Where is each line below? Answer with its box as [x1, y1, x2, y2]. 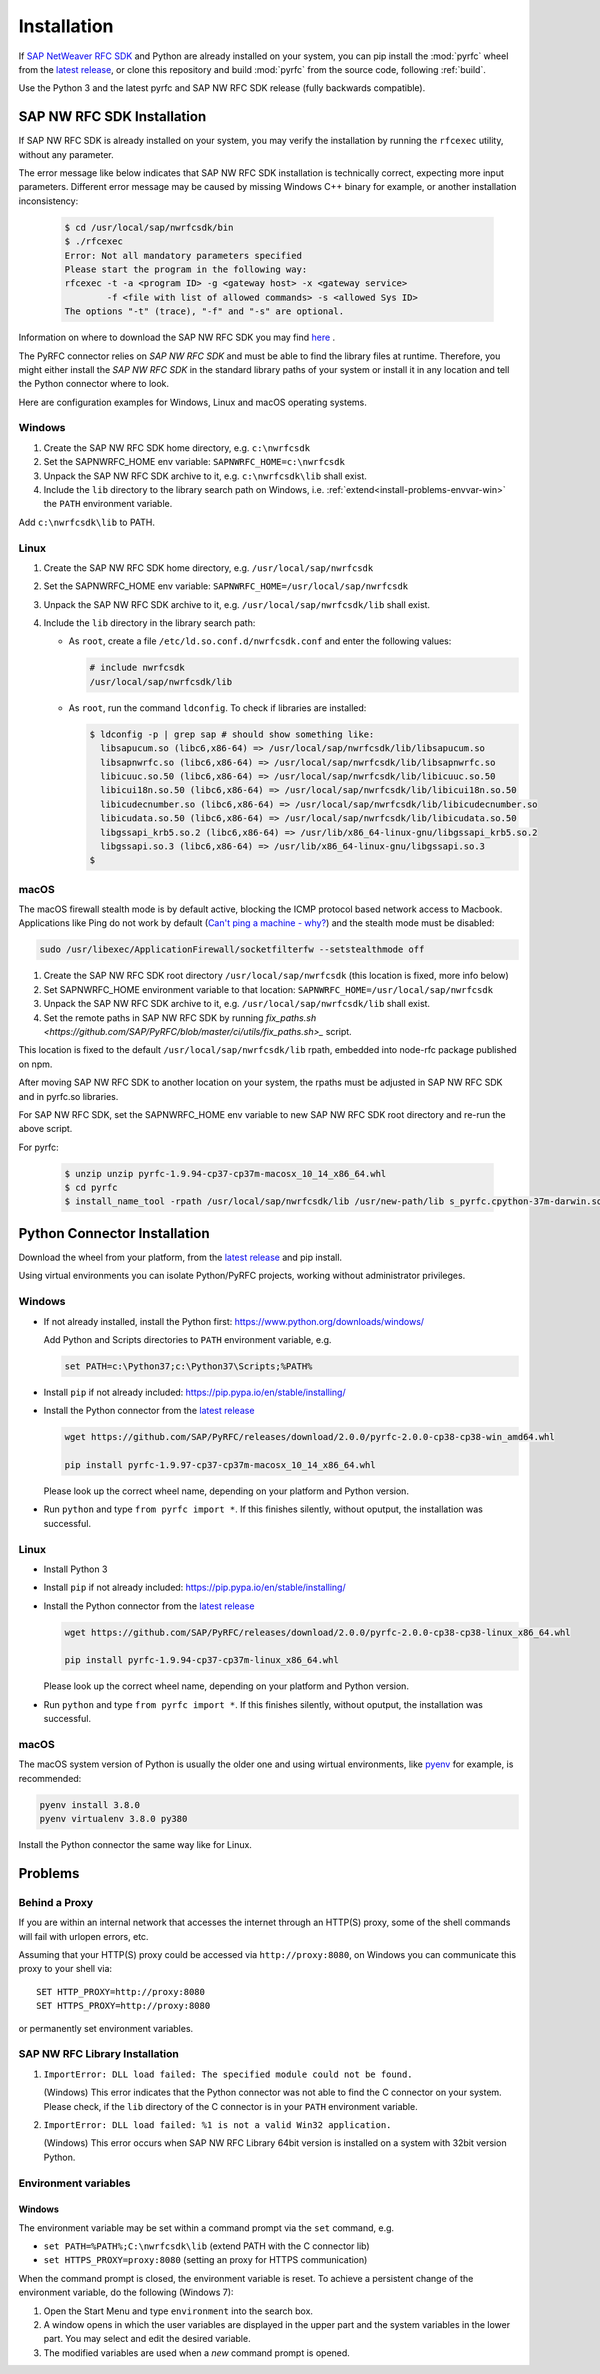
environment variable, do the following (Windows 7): [18, 2286, 234, 2299]
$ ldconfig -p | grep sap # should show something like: [89, 728, 375, 740]
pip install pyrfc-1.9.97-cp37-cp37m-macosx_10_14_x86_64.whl [64, 1460, 376, 1471]
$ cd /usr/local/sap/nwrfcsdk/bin [64, 221, 234, 233]
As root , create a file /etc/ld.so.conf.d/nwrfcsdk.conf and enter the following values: [68, 635, 452, 647]
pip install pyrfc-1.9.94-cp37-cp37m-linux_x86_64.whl [64, 1655, 339, 1666]
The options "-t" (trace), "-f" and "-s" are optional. [64, 306, 345, 317]
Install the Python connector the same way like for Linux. [18, 1839, 252, 1851]
